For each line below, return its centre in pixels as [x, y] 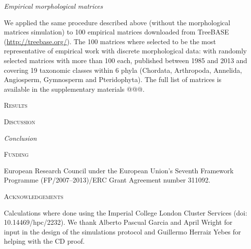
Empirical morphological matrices [53, 6]
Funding [16, 154]
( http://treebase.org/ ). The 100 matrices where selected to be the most [110, 41]
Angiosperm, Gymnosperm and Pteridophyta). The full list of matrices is [113, 79]
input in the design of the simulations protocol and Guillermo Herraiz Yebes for [123, 231]
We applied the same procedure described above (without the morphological [117, 22]
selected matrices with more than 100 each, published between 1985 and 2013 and [126, 60]
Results [16, 105]
